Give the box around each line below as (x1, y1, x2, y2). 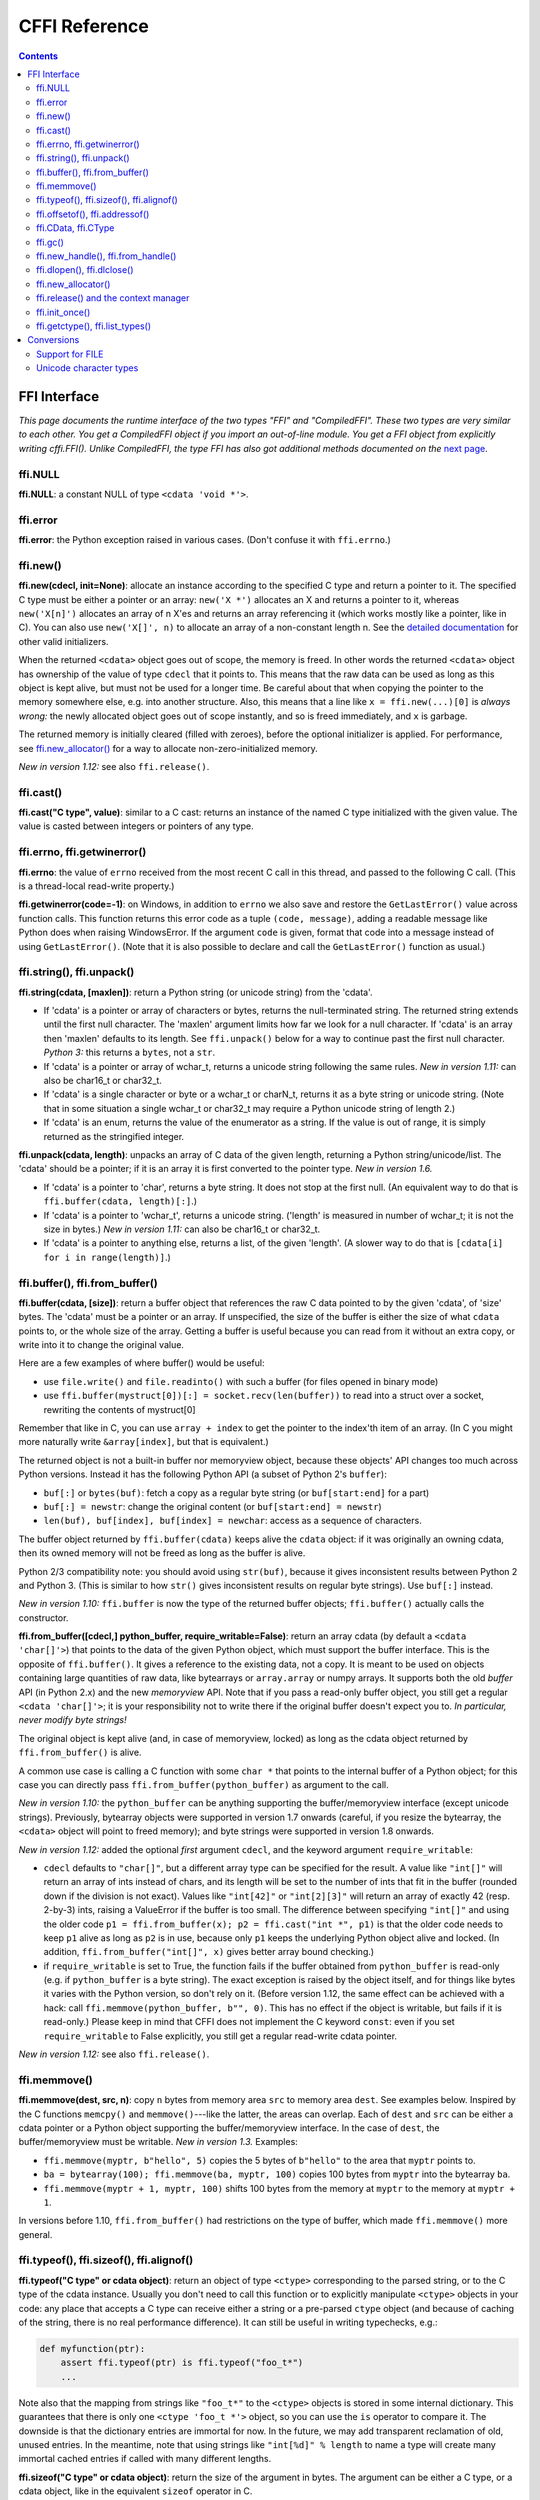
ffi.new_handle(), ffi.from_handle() (36, 250, 177, 262)
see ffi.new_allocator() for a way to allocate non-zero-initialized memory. (18, 742, 319, 754)
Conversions (27, 334, 80, 346)
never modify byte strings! (18, 1714, 127, 1726)
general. (18, 2228, 53, 2240)
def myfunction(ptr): (39, 2343, 146, 2354)
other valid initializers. (18, 635, 109, 647)
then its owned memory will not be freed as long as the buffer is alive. (18, 1547, 306, 1559)
